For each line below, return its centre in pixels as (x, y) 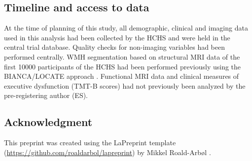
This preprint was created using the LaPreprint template (90, 143)
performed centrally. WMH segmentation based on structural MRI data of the (122, 56)
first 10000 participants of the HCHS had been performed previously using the (123, 66)
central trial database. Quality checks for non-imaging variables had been (115, 47)
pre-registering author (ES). (46, 95)
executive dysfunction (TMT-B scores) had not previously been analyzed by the (125, 85)
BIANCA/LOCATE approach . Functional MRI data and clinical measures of (122, 76)
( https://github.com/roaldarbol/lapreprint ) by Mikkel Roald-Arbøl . (108, 152)
